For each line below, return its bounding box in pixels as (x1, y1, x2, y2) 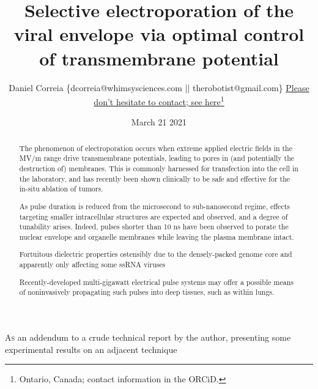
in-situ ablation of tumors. (19, 183, 103, 194)
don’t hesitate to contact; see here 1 (94, 94, 224, 108)
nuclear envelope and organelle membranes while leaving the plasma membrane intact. (19, 231, 294, 242)
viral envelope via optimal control (13, 21, 305, 46)
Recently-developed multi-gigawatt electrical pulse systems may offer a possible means (19, 276, 294, 287)
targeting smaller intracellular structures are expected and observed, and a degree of (19, 211, 288, 221)
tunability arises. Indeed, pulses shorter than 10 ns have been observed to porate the (19, 221, 289, 232)
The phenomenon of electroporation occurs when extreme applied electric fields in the (19, 143, 292, 153)
